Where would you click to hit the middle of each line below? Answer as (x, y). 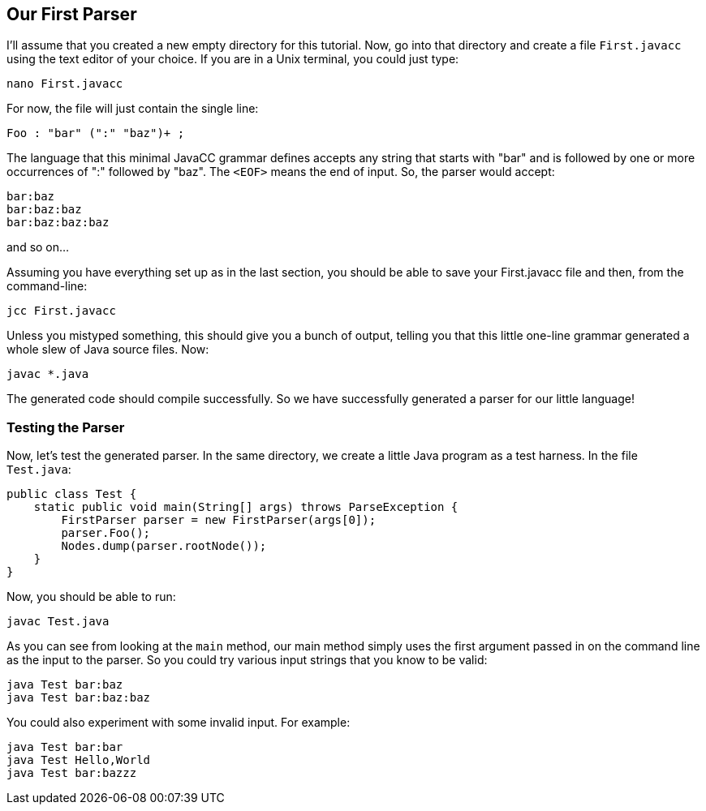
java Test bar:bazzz (72, 773)
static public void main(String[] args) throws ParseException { (246, 507)
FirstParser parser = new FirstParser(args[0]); (219, 520)
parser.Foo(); (106, 533)
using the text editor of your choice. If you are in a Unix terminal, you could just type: (233, 59)
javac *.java (48, 374)
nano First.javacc (65, 84)
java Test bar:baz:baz (79, 698)
